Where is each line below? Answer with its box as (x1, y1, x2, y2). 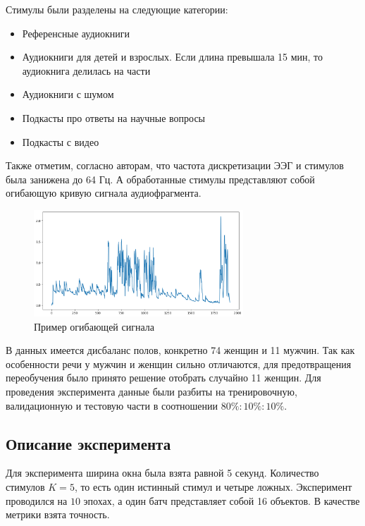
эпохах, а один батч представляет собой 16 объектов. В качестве (83, 493, 360, 508)
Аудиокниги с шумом (22, 87, 114, 102)
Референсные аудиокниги (22, 25, 130, 40)
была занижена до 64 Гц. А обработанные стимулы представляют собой (6, 171, 315, 186)
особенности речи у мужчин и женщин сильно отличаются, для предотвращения (6, 356, 352, 371)
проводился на (6, 493, 68, 508)
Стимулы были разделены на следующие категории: (6, 2, 228, 16)
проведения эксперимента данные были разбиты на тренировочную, (6, 384, 297, 398)
